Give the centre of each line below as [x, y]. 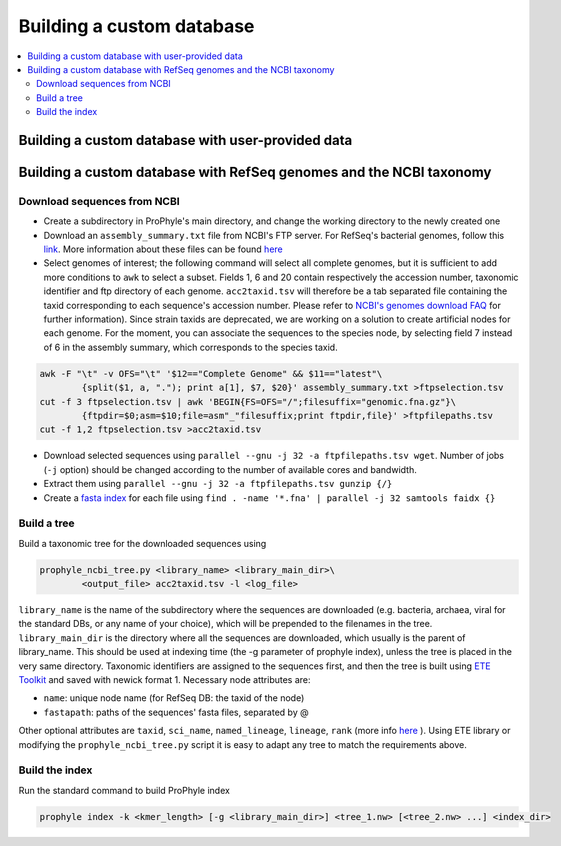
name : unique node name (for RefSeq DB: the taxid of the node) [174, 698]
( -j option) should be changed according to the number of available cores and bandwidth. [230, 469]
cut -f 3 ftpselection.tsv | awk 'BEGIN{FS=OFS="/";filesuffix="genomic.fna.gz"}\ [248, 401]
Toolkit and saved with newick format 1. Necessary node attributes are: [164, 679]
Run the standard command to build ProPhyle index [124, 790]
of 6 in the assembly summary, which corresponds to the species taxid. [191, 347]
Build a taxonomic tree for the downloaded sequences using [142, 543]
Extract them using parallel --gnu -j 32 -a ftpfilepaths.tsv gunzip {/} [218, 484]
